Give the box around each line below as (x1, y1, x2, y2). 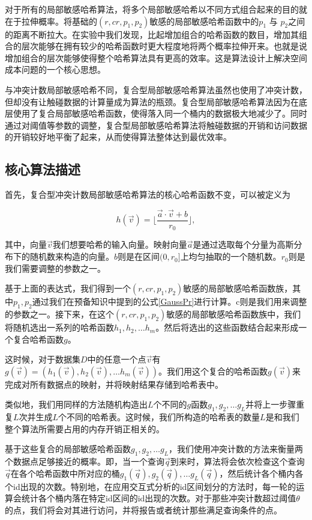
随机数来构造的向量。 (29, 250, 114, 263)
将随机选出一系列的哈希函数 (5, 321, 114, 334)
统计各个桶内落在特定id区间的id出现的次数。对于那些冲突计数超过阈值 (21, 492, 296, 504)
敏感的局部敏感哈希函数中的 (149, 14, 259, 27)
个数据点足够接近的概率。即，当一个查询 (5, 455, 164, 468)
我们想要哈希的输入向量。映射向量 (52, 238, 187, 251)
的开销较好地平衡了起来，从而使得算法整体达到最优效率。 (5, 130, 232, 143)
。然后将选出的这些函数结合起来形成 (155, 321, 299, 334)
